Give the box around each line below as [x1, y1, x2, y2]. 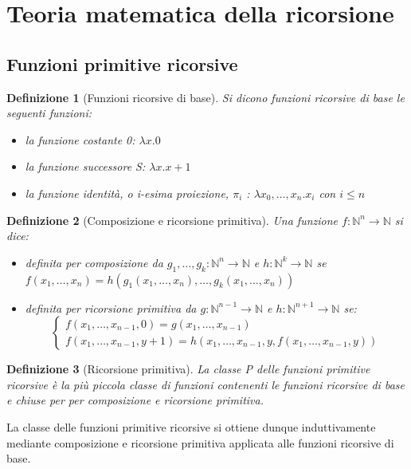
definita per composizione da [25, 254, 163, 270]
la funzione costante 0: [25, 131, 135, 148]
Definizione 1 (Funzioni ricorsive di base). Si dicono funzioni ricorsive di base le [6, 89, 405, 105]
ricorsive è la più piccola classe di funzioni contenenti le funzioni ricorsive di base [6, 376, 405, 392]
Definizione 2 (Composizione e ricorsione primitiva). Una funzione [6, 211, 339, 228]
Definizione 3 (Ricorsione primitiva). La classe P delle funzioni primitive [6, 361, 370, 377]
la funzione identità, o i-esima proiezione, [25, 184, 229, 201]
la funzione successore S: [25, 158, 146, 175]
